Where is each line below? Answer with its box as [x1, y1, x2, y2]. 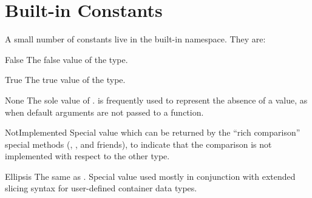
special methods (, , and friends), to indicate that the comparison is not [5, 137, 272, 150]
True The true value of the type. [5, 73, 126, 86]
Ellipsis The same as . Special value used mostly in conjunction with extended [5, 170, 296, 182]
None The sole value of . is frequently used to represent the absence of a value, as [5, 93, 308, 106]
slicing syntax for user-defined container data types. [5, 182, 197, 194]
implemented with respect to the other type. [5, 150, 170, 162]
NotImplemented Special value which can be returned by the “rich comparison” [5, 126, 300, 139]
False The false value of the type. [5, 53, 128, 65]
